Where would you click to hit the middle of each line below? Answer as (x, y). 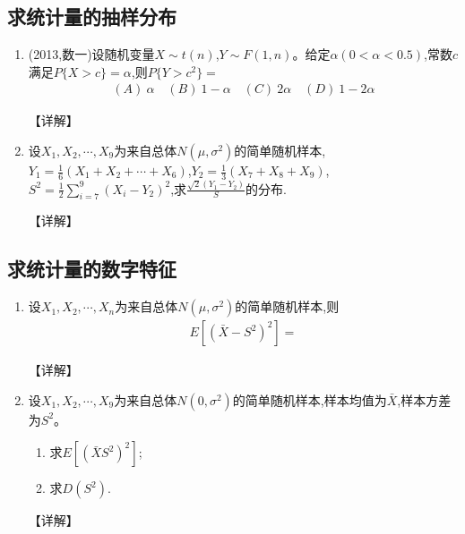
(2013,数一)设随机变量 (91, 54)
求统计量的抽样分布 (92, 17)
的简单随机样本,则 (287, 306)
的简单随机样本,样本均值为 (310, 399)
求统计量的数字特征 (92, 269)
